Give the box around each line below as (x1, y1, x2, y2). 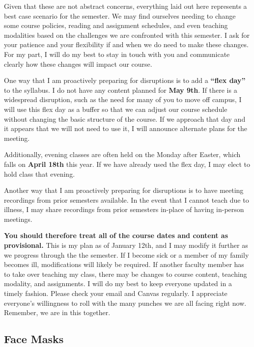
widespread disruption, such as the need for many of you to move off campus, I (4, 94, 242, 105)
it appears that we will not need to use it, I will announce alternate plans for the (4, 123, 248, 133)
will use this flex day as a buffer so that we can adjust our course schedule (4, 104, 227, 114)
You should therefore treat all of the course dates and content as (4, 230, 228, 240)
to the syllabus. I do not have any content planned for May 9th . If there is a (4, 84, 237, 95)
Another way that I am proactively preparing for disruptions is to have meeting (4, 185, 244, 195)
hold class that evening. (4, 168, 75, 179)
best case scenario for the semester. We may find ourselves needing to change (4, 10, 236, 21)
